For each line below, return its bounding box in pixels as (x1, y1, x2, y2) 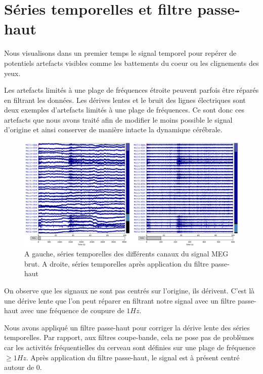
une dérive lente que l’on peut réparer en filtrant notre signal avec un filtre (4, 295, 236, 306)
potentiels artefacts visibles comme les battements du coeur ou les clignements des (4, 57, 259, 68)
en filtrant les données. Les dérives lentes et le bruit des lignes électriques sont (4, 94, 246, 105)
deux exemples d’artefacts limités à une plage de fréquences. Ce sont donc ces (4, 104, 244, 115)
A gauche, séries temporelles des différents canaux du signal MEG (24, 248, 229, 259)
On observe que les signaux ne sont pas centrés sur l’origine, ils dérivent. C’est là (4, 285, 255, 296)
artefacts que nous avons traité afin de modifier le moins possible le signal (4, 114, 233, 125)
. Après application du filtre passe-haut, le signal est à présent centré (26, 352, 240, 362)
